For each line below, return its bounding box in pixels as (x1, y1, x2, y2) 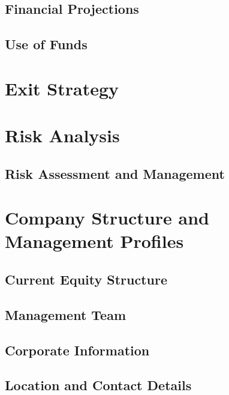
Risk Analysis (5, 123, 120, 148)
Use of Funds (5, 35, 88, 53)
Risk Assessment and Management (5, 164, 225, 182)
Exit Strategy (5, 76, 119, 100)
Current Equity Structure (5, 270, 168, 289)
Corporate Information (5, 340, 150, 359)
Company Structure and (5, 205, 209, 230)
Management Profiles (5, 229, 184, 253)
